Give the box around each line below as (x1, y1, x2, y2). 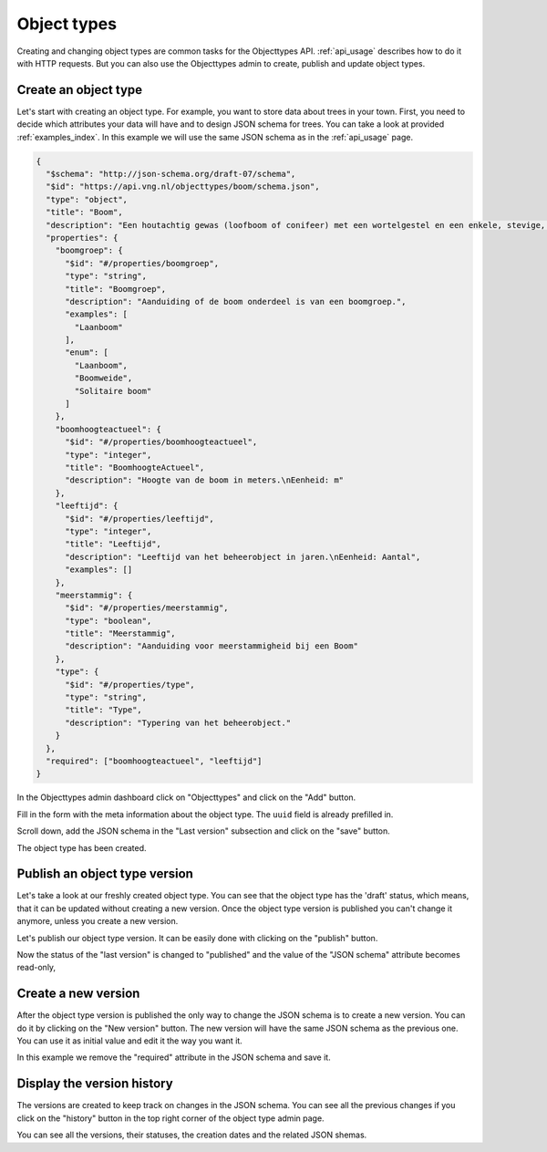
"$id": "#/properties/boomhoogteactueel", (65, 437, 258, 447)
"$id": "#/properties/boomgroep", (65, 258, 219, 268)
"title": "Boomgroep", (65, 284, 167, 294)
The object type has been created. (16, 842, 147, 853)
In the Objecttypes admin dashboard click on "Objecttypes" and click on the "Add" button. (16, 792, 356, 803)
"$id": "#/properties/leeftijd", (65, 514, 214, 524)
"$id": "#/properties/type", (65, 680, 195, 690)
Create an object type (16, 82, 143, 98)
